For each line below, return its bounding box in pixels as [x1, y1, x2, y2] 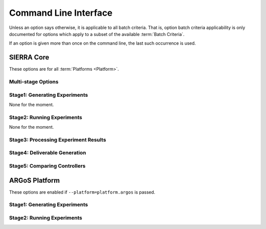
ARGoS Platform [9, 176, 60, 184]
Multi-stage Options [9, 79, 59, 85]
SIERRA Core [9, 53, 49, 61]
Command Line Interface [9, 7, 113, 18]
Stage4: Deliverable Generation [9, 149, 86, 156]
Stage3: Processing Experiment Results [9, 136, 106, 143]
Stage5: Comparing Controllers [9, 162, 86, 169]
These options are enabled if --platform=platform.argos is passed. [9, 189, 155, 195]
